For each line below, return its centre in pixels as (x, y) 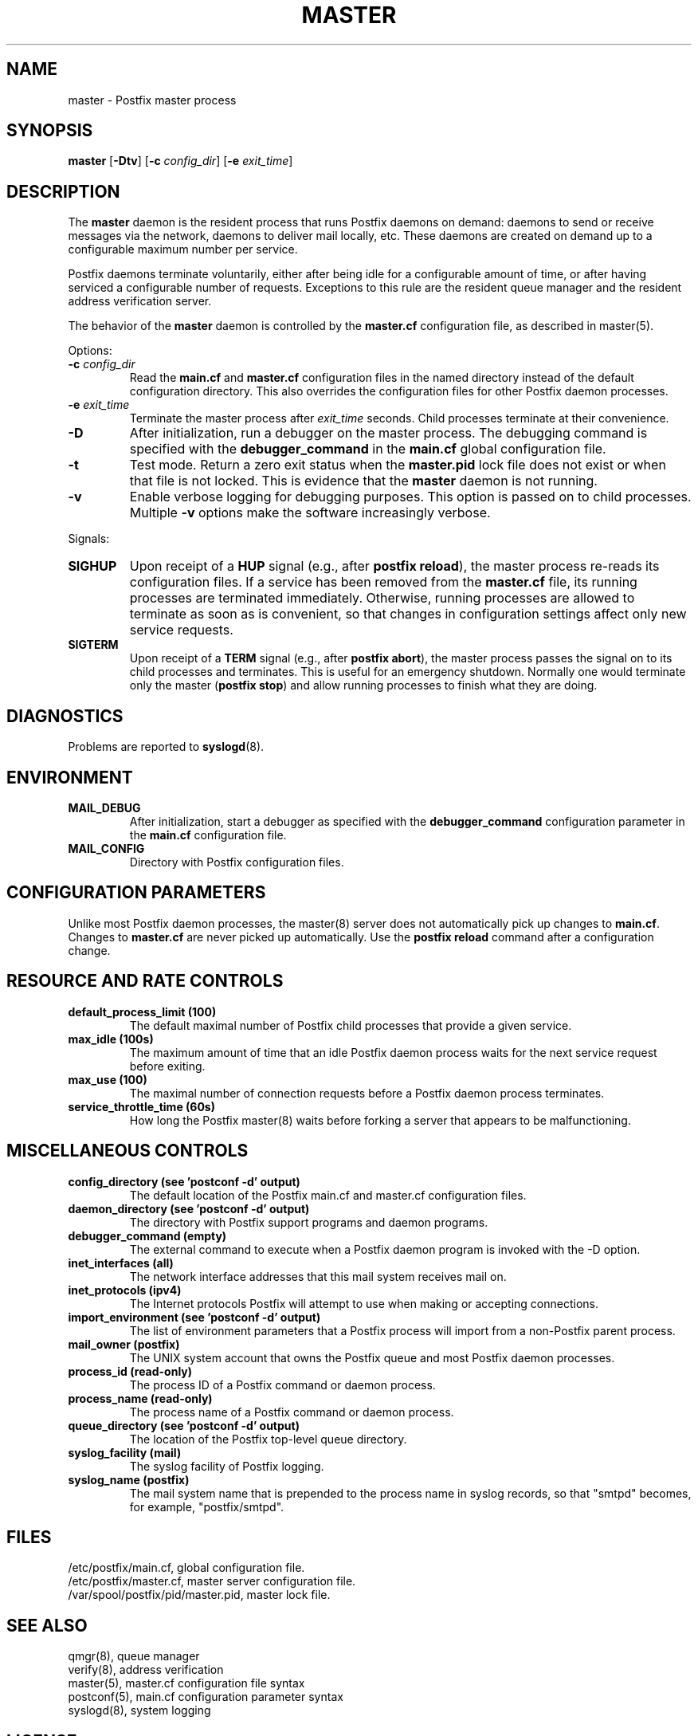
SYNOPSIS (50, 131)
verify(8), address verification (146, 1670)
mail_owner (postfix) (124, 1344)
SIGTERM (93, 645)
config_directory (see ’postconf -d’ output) (184, 1181)
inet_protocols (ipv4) (125, 1290)
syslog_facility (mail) (125, 1452)
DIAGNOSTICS (65, 716)
